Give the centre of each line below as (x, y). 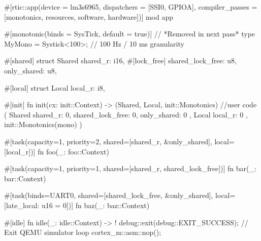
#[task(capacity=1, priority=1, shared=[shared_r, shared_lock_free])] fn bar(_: (130, 168)
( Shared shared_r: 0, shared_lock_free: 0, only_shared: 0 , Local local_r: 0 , (126, 114)
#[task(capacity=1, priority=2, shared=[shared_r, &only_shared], (108, 141)
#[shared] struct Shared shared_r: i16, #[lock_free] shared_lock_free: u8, (120, 61)
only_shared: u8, (30, 70)
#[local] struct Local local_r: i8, (55, 87)
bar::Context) (25, 178)
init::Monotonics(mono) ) (43, 124)
